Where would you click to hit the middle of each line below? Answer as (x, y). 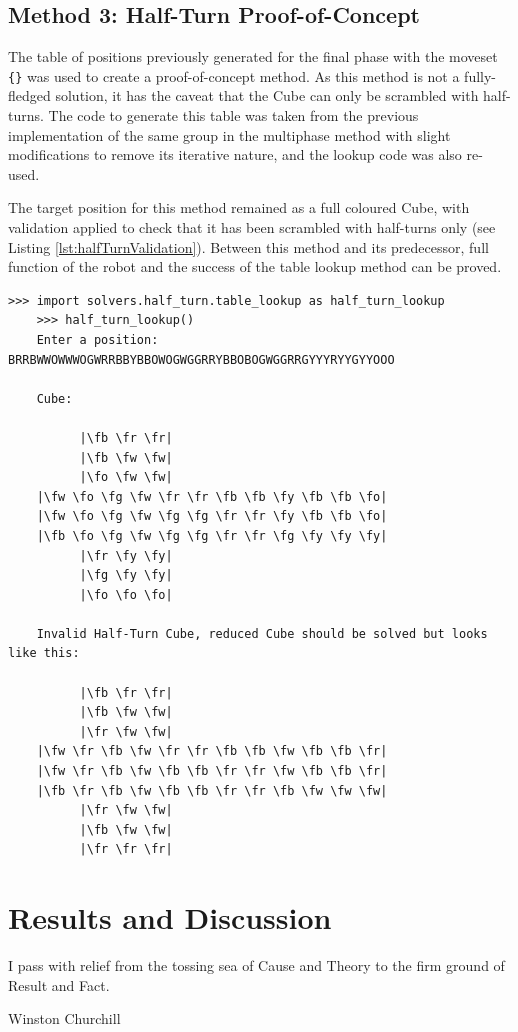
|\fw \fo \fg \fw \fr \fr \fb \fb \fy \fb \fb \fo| (212, 496)
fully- (480, 75)
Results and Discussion (170, 917)
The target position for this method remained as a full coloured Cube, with (239, 207)
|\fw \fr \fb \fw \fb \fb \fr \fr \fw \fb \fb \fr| (212, 771)
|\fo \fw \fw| (126, 477)
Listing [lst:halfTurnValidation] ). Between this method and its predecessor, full (248, 246)
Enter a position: (97, 339)
